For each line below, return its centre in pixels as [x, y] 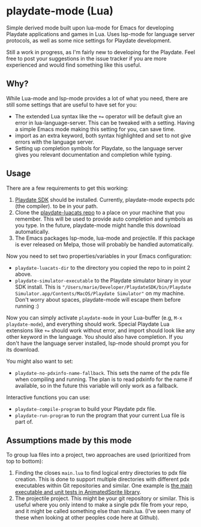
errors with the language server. [55, 142]
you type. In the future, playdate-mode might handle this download [97, 225]
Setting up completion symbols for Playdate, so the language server [99, 148]
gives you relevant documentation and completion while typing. [93, 154]
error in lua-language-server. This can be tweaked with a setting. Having [105, 123]
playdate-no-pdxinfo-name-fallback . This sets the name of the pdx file [102, 373]
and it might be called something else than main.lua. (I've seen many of [103, 511]
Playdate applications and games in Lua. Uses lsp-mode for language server [100, 34]
